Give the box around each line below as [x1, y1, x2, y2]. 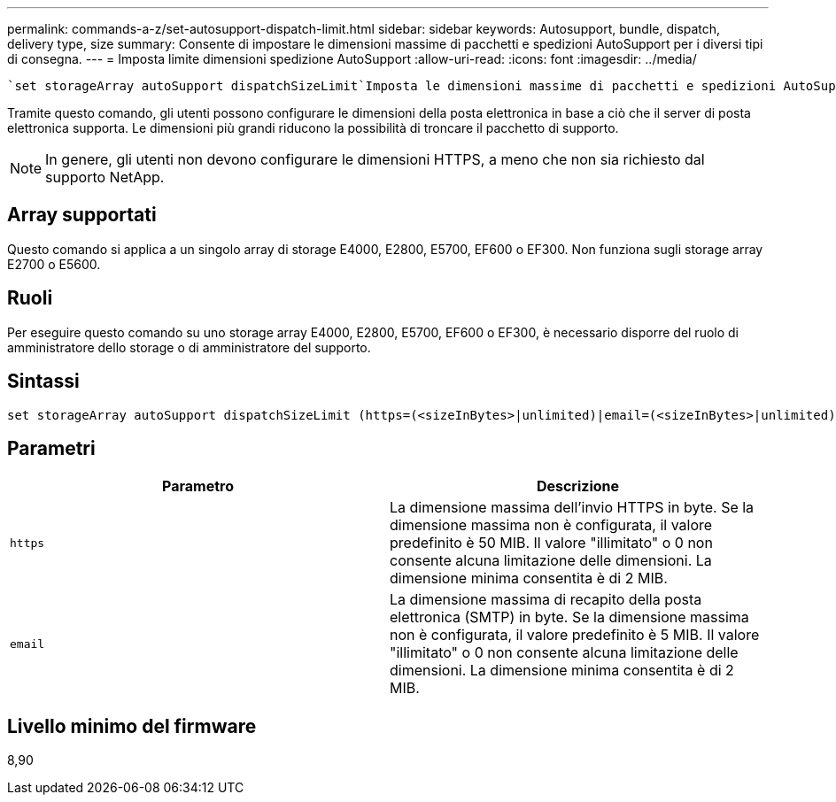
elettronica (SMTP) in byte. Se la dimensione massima [390, 608, 749, 627]
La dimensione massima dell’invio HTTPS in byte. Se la [390, 498, 755, 517]
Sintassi [7, 370, 80, 393]
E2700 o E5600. [7, 256, 101, 272]
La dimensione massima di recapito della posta [390, 590, 702, 609]
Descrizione [536, 477, 620, 496]
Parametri [7, 436, 96, 459]
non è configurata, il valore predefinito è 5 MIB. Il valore [390, 626, 760, 644]
